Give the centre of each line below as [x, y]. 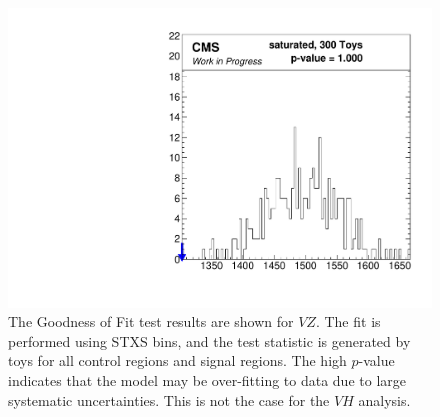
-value [376, 360]
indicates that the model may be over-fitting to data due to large [207, 380]
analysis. [384, 399]
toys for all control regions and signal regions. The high [177, 360]
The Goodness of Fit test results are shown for [151, 321]
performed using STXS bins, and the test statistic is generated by [209, 340]
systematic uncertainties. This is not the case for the [169, 399]
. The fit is [348, 321]
